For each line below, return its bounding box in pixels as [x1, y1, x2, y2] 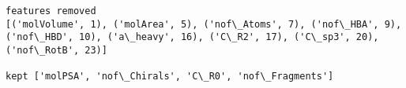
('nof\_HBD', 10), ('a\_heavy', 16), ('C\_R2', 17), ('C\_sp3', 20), [6, 31, 379, 43]
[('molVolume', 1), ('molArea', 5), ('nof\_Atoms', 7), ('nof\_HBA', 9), [6, 18, 402, 30]
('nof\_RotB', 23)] [6, 44, 107, 56]
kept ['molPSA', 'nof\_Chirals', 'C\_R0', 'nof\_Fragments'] [6, 71, 334, 82]
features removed [6, 5, 96, 16]
